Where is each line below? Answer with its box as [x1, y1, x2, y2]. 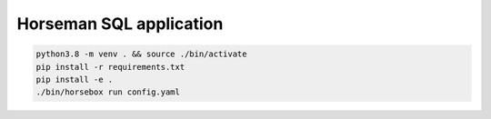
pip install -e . [35, 74, 114, 84]
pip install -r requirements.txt [35, 62, 185, 72]
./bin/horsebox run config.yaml [35, 87, 181, 97]
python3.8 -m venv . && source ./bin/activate [35, 49, 247, 59]
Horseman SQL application [16, 14, 224, 34]
